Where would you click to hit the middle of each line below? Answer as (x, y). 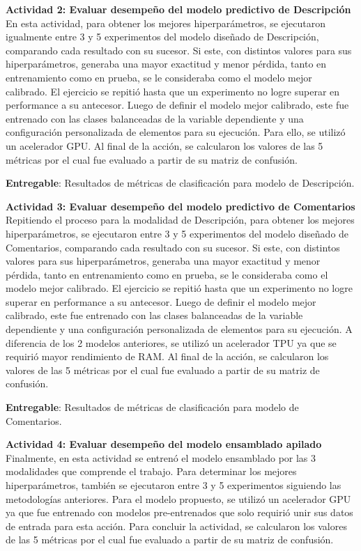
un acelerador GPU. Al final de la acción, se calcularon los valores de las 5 (164, 145)
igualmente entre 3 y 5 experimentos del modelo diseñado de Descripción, (162, 37)
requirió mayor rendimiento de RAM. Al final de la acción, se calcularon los (167, 356)
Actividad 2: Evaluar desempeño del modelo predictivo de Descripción (178, 9)
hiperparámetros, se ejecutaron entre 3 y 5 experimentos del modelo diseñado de (177, 233)
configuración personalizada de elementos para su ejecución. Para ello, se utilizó (176, 132)
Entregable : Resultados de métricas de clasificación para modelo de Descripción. (180, 183)
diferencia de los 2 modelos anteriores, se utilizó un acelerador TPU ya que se (171, 342)
